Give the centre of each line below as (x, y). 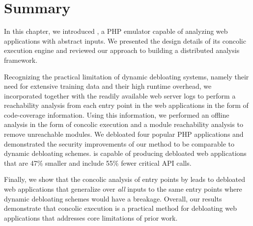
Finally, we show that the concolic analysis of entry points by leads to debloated (125, 179)
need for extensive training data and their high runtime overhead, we (108, 86)
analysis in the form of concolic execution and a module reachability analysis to (124, 124)
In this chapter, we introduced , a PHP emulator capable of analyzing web (116, 31)
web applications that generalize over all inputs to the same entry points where (123, 189)
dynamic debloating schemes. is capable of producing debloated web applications (125, 153)
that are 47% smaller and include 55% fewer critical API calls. (98, 163)
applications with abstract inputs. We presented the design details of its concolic (125, 40)
